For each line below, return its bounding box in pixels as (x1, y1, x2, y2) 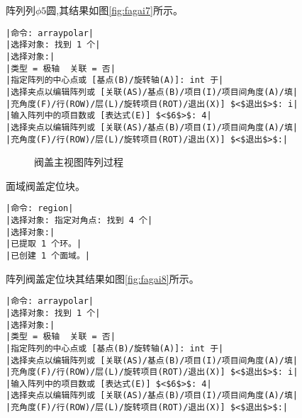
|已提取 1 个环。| (6, 239, 82, 249)
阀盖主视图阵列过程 (34, 154, 123, 169)
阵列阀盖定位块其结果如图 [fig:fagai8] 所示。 (6, 271, 199, 286)
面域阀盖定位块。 (6, 178, 85, 193)
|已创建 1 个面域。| (6, 250, 91, 261)
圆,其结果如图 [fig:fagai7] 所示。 (46, 3, 183, 17)
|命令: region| (6, 203, 74, 214)
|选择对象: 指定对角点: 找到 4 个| (6, 215, 153, 225)
